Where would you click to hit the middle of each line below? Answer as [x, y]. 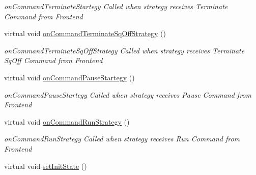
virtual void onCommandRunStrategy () [67, 121]
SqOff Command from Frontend [53, 60]
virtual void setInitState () [46, 166]
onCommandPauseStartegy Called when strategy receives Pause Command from [128, 94]
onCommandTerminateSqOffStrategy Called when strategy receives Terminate [124, 50]
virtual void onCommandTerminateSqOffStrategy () [85, 33]
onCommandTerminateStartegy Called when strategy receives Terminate [116, 6]
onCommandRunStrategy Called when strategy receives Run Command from [122, 139]
